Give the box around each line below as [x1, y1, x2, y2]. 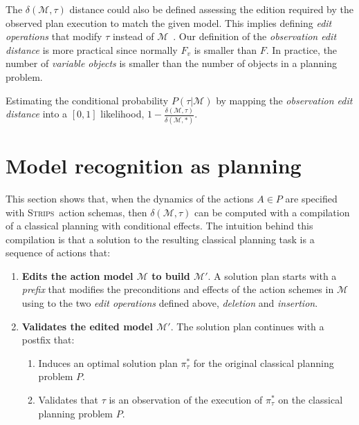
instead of [112, 29, 154, 44]
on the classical [278, 393, 343, 407]
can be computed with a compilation [194, 205, 350, 219]
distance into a [6, 106, 68, 121]
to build [151, 268, 190, 283]
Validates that [38, 393, 99, 407]
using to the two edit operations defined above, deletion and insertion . [21, 296, 318, 310]
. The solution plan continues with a [170, 319, 324, 333]
